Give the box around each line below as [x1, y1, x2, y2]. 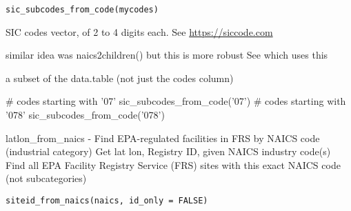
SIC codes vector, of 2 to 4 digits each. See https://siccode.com [6, 24, 273, 39]
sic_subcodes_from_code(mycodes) [6, 5, 159, 14]
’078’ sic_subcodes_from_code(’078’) [6, 108, 165, 122]
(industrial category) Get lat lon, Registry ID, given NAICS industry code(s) [6, 144, 331, 159]
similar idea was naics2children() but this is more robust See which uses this [6, 48, 328, 62]
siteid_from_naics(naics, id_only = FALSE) [6, 196, 208, 205]
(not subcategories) [6, 171, 87, 185]
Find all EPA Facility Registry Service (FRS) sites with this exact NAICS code [6, 157, 341, 172]
